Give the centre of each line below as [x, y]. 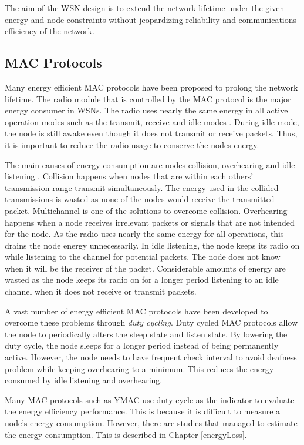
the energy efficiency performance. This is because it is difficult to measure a [143, 411]
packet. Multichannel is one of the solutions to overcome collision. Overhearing [146, 210]
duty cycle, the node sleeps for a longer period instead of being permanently [142, 345]
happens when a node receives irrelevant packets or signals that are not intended [150, 222]
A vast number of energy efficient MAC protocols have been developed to [136, 311]
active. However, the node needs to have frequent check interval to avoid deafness [151, 357]
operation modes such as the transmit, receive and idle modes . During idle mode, [152, 121]
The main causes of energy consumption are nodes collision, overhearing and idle [150, 164]
